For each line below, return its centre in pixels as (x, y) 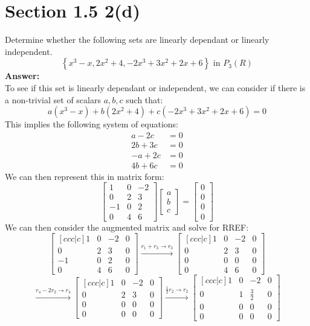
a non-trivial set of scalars (53, 99)
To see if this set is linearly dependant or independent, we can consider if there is (155, 87)
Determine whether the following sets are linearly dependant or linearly (137, 40)
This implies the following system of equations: (92, 124)
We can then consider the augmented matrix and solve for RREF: (127, 227)
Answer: (22, 76)
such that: (144, 99)
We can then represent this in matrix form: (85, 176)
